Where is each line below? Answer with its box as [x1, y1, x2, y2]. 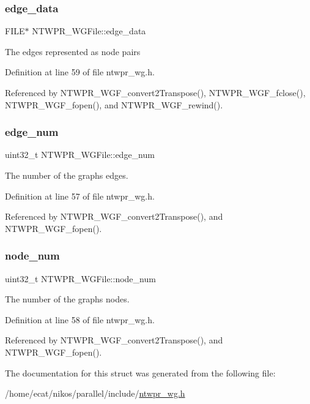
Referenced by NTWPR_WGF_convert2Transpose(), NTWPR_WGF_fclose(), [5, 86, 306, 99]
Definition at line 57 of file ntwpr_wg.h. [5, 189, 155, 202]
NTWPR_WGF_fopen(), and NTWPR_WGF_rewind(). [5, 98, 223, 111]
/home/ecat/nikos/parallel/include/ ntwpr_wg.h [5, 387, 185, 400]
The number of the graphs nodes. [5, 293, 130, 305]
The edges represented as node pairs [5, 45, 141, 58]
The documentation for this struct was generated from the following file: [5, 366, 276, 379]
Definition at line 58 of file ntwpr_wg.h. [5, 313, 155, 326]
